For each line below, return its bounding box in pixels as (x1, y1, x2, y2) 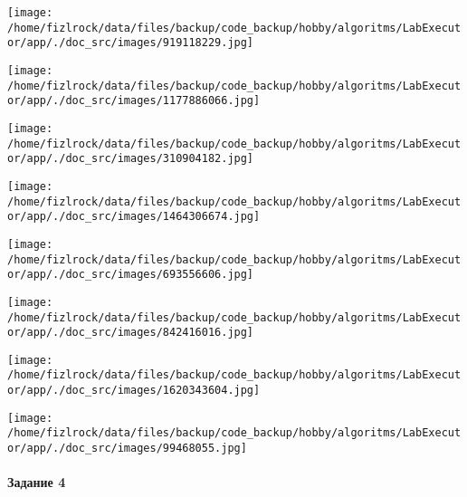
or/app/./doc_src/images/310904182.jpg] (7, 152, 254, 166)
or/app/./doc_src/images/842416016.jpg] (7, 326, 254, 339)
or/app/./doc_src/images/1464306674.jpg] (7, 210, 261, 224)
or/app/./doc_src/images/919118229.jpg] (7, 36, 254, 50)
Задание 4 (7, 473, 66, 492)
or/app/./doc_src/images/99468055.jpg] (7, 442, 247, 455)
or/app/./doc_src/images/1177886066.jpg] (7, 94, 261, 108)
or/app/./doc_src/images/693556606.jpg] (7, 268, 254, 282)
